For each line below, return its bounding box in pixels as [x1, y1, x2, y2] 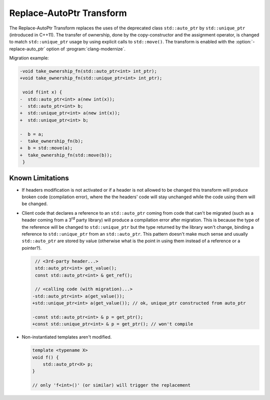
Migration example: [9, 55, 49, 61]
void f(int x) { [22, 89, 62, 95]
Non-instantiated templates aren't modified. [21, 334, 112, 340]
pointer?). [21, 245, 42, 251]
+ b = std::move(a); [19, 145, 73, 151]
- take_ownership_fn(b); [19, 138, 83, 144]
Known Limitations [9, 174, 69, 182]
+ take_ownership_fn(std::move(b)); [19, 152, 112, 158]
